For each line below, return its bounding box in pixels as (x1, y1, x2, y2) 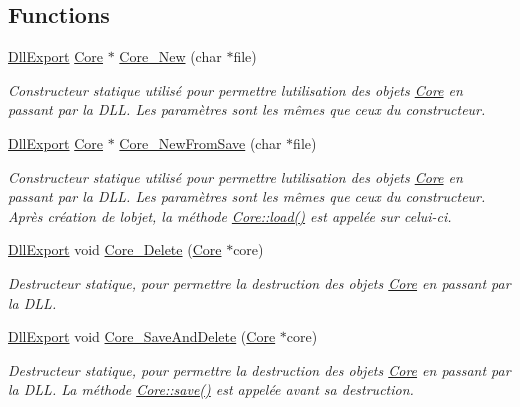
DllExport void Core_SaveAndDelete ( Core (8, 326, 276, 347)
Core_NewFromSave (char (119, 132, 282, 153)
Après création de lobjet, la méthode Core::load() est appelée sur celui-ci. (8, 205, 452, 226)
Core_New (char (119, 46, 222, 67)
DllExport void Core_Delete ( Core (8, 239, 222, 260)
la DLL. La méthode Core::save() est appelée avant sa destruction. (8, 379, 414, 400)
